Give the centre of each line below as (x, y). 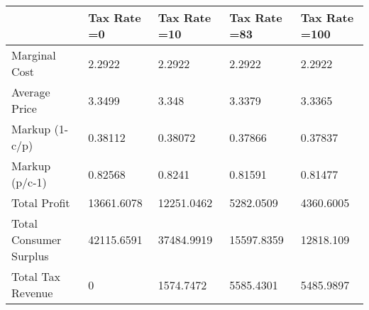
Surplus (30, 256)
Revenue (32, 293)
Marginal (34, 55)
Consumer (37, 239)
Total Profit (41, 203)
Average (31, 92)
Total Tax (36, 276)
